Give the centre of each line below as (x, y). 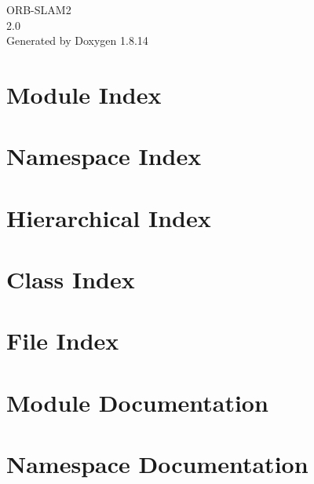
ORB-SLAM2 (39, 9)
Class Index (71, 279)
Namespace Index (104, 156)
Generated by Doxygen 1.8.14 (77, 40)
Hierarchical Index (109, 217)
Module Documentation (137, 402)
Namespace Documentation (157, 464)
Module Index (84, 94)
